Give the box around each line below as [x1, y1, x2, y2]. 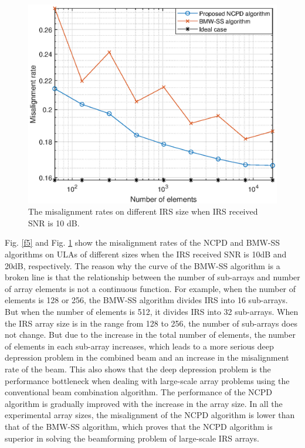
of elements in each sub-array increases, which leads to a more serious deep [5, 340, 274, 352]
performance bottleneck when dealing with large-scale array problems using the [5, 374, 290, 386]
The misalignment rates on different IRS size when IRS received [28, 205, 258, 218]
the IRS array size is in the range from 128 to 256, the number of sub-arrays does [5, 317, 297, 329]
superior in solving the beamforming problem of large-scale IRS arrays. [5, 432, 260, 444]
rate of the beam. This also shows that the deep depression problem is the [5, 363, 271, 375]
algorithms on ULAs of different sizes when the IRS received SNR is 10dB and [5, 248, 287, 260]
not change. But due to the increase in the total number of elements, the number [5, 328, 296, 341]
